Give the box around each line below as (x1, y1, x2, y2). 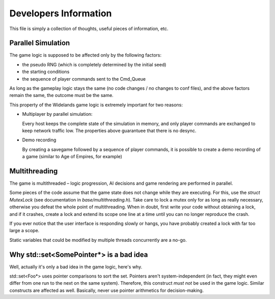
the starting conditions (22, 69, 70, 75)
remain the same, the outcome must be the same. (9, 92, 114, 98)
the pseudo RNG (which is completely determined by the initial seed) (22, 61, 167, 67)
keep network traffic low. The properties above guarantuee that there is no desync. (22, 128, 197, 134)
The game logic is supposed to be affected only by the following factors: (9, 52, 161, 58)
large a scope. (9, 228, 40, 234)
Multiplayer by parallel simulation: (22, 111, 93, 117)
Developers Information (9, 8, 112, 19)
